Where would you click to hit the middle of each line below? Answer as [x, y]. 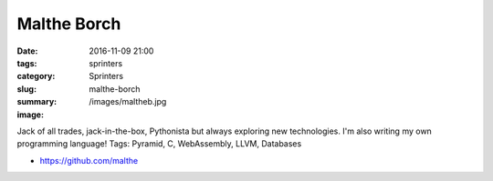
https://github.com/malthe [89, 160]
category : [36, 76]
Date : [27, 51]
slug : [26, 89]
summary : [37, 102]
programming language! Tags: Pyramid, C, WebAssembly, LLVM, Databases [159, 144]
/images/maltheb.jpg [128, 102]
